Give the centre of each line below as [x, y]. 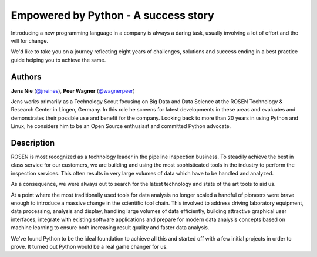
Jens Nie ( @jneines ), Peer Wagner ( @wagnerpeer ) [73, 90]
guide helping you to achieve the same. [58, 60]
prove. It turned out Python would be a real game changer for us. [89, 247]
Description [33, 143]
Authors [26, 77]
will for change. [30, 40]
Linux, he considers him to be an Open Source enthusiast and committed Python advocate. [121, 126]
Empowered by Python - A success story [112, 15]
